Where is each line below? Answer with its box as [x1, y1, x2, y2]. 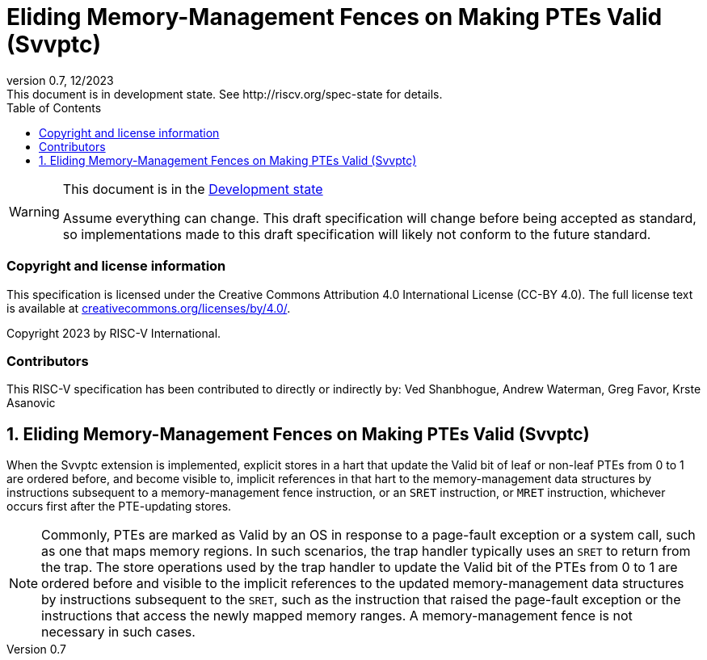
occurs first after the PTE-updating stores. [6, 499, 232, 514]
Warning [9, 203, 60, 220]
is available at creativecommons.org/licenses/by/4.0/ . [6, 301, 291, 315]
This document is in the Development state [62, 180, 323, 197]
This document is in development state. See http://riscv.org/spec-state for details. [6, 86, 443, 101]
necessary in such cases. [41, 624, 196, 641]
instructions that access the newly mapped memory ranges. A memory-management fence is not [41, 607, 633, 624]
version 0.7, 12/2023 [6, 73, 114, 87]
